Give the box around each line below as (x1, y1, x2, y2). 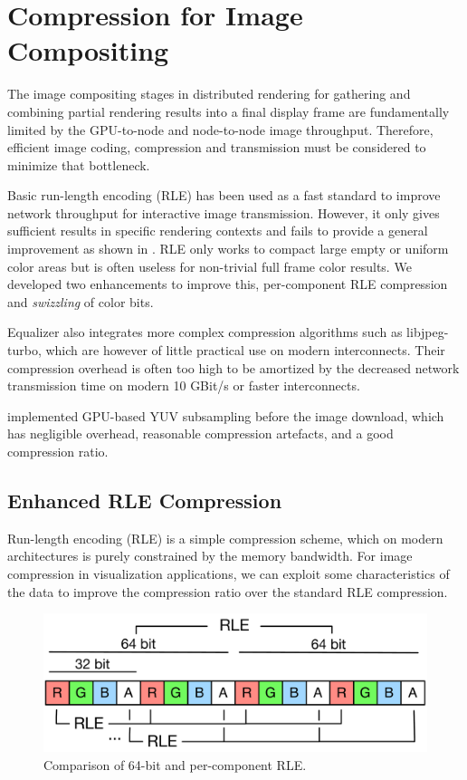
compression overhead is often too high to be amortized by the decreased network (7, 358, 460, 377)
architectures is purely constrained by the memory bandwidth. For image (7, 546, 413, 565)
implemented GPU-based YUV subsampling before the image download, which (7, 406, 444, 425)
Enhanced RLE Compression (7, 486, 282, 514)
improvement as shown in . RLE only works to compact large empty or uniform (7, 239, 449, 258)
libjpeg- (406, 323, 449, 342)
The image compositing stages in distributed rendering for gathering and (7, 84, 411, 103)
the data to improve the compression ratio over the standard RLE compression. (7, 582, 448, 601)
